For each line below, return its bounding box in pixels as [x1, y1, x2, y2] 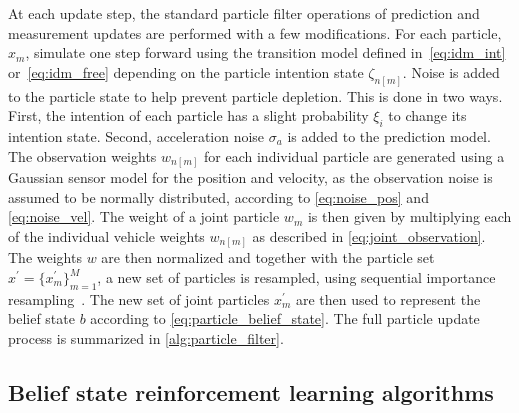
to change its [388, 105, 467, 126]
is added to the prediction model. [287, 126, 491, 147]
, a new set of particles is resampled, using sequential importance [97, 267, 496, 288]
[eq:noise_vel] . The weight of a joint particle [8, 206, 280, 227]
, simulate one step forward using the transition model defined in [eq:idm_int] [25, 42, 506, 63]
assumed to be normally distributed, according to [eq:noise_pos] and [8, 186, 429, 207]
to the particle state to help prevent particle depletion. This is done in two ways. [8, 85, 503, 106]
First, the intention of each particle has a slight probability [8, 105, 369, 126]
